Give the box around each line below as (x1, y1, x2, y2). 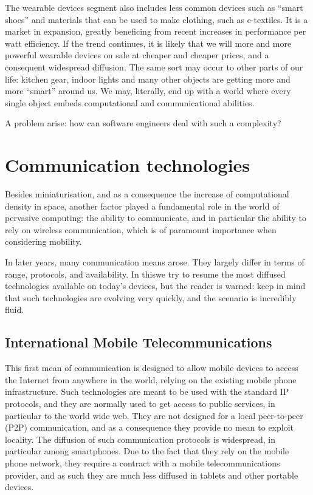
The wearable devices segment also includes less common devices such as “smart (5, 1, 303, 13)
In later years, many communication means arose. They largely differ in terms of (5, 256, 304, 268)
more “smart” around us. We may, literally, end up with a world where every (5, 84, 291, 97)
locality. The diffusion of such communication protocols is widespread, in (5, 432, 275, 445)
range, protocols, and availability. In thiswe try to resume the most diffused (5, 267, 286, 280)
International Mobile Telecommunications (5, 333, 272, 352)
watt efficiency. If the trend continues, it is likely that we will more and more (5, 36, 292, 49)
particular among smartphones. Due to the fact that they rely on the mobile (5, 445, 289, 457)
